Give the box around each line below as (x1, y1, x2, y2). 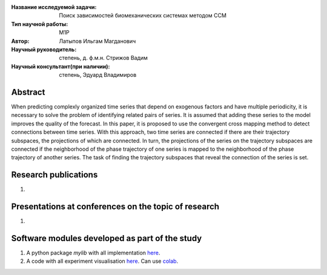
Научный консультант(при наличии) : (11, 62, 110, 70)
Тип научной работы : (11, 20, 68, 27)
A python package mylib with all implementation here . (26, 249, 160, 257)
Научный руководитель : (11, 45, 77, 53)
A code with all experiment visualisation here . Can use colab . (26, 257, 179, 265)
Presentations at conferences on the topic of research (11, 202, 220, 212)
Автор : (11, 37, 30, 45)
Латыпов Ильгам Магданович (59, 37, 136, 45)
